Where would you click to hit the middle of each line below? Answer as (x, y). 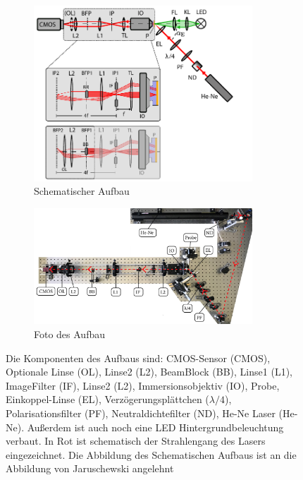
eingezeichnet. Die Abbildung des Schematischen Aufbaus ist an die (151, 454)
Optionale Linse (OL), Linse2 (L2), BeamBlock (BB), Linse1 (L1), (149, 372)
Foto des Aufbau (70, 334)
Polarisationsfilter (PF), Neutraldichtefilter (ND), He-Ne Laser (141, 413)
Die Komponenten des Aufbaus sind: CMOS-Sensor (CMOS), (138, 358)
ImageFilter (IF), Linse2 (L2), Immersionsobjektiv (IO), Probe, (143, 385)
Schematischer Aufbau (82, 191)
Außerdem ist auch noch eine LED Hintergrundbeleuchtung (155, 427)
